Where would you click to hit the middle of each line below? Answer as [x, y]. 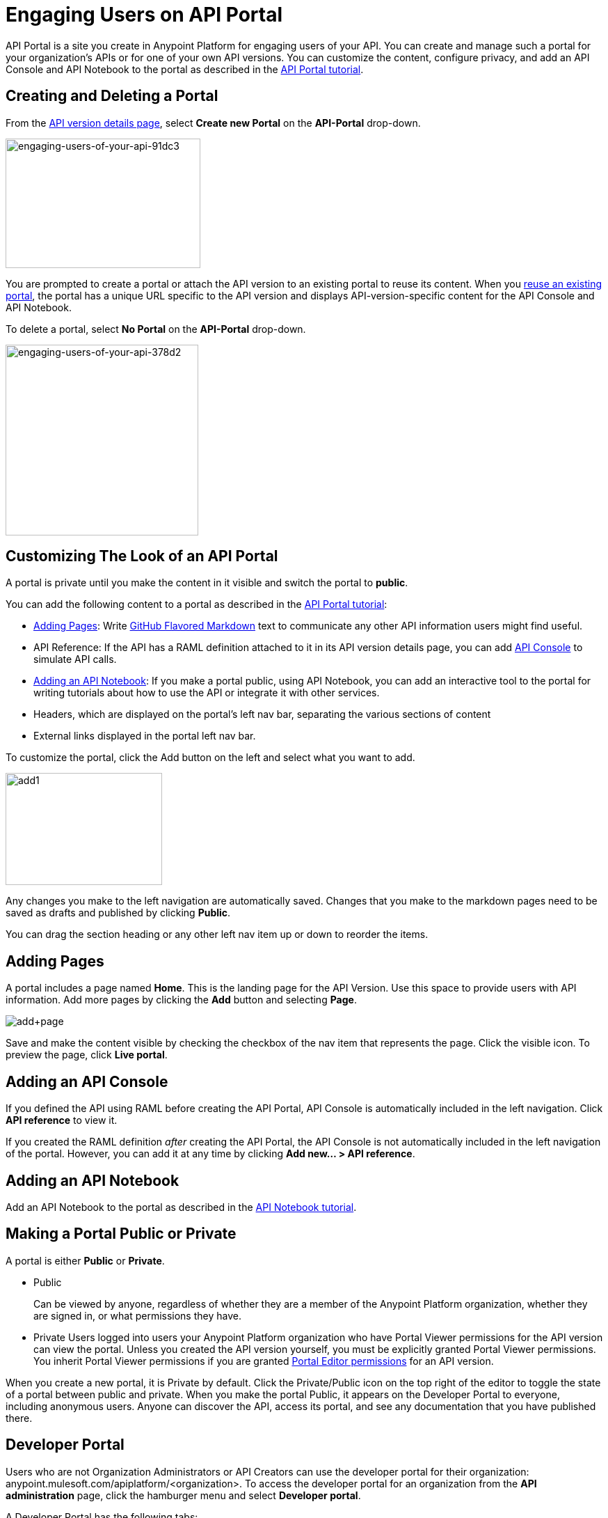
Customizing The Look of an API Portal [142, 556]
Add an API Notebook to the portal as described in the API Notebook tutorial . [181, 1207]
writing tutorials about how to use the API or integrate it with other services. [207, 693]
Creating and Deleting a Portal [112, 96]
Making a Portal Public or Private [121, 1234]
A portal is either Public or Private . [85, 1260]
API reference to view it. [62, 1120]
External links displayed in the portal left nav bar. [145, 736]
